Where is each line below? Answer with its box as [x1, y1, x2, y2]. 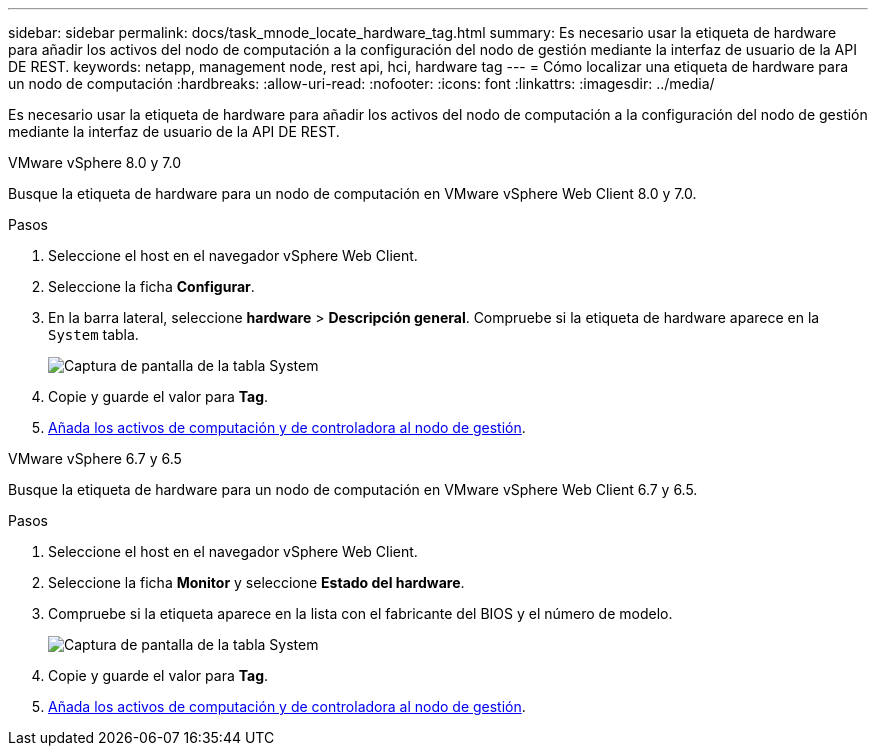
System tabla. [48, 326, 139, 343]
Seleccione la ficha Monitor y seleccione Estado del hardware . [48, 574, 465, 591]
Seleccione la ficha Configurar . [48, 278, 255, 295]
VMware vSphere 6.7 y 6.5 [8, 450, 182, 467]
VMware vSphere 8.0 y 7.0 [8, 154, 182, 171]
